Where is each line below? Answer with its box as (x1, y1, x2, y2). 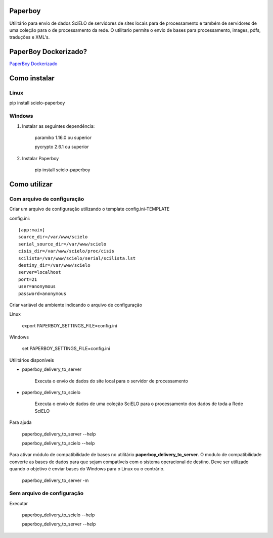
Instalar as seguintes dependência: (22, 123, 95, 129)
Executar (9, 500, 28, 506)
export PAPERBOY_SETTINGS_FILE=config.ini (22, 322, 117, 328)
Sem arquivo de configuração (9, 490, 83, 497)
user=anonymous (18, 283, 56, 289)
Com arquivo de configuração (9, 195, 84, 202)
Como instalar (9, 74, 55, 83)
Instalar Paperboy (22, 155, 59, 161)
